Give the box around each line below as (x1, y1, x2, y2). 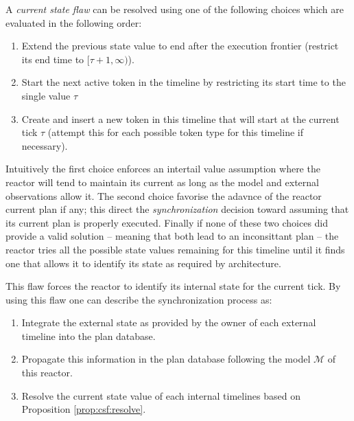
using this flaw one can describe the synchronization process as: (5, 292, 272, 306)
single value (21, 88, 71, 102)
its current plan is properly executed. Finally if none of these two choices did (5, 215, 329, 229)
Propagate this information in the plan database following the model (21, 352, 311, 366)
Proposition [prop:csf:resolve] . (21, 402, 146, 416)
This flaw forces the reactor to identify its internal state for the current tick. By (5, 279, 341, 293)
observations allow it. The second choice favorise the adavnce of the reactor (5, 188, 322, 203)
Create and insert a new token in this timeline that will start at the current (21, 111, 340, 126)
